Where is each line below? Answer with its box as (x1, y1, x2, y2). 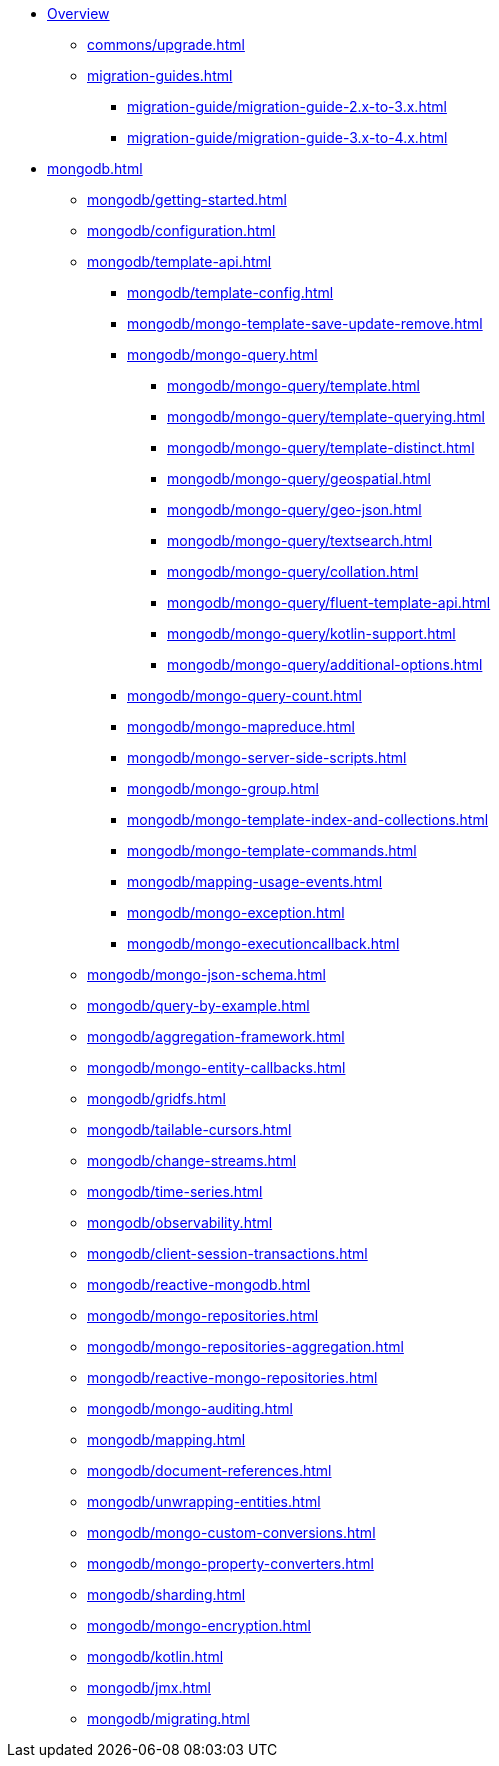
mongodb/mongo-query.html (127, 346, 318, 363)
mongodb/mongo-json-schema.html (87, 966, 326, 983)
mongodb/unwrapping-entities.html (87, 1493, 321, 1510)
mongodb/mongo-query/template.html (167, 377, 420, 394)
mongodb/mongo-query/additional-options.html (167, 656, 483, 673)
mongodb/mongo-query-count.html (127, 687, 362, 704)
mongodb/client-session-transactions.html (87, 1245, 368, 1262)
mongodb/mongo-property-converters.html (87, 1555, 374, 1572)
